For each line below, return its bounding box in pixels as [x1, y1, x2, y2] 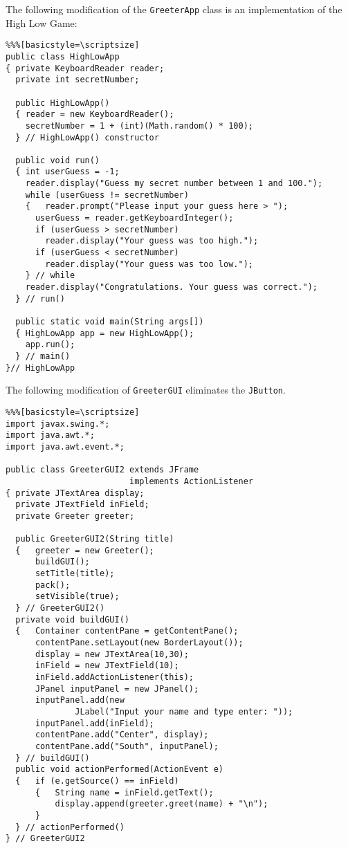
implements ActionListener [129, 476, 253, 486]
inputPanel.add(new [35, 695, 125, 706]
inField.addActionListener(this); [35, 672, 194, 683]
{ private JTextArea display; [6, 488, 145, 498]
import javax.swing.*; [6, 418, 110, 429]
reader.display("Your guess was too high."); [45, 236, 259, 246]
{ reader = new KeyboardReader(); [15, 109, 174, 120]
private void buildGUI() [15, 614, 129, 625]
